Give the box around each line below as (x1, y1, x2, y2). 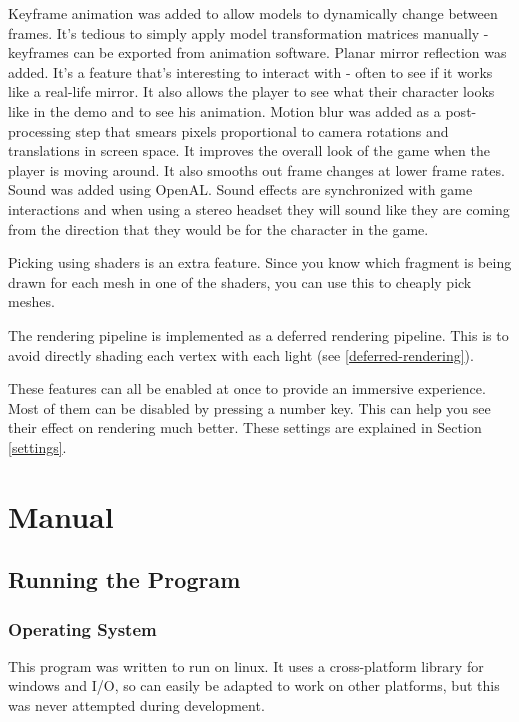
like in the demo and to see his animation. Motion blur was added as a (8, 100, 441, 121)
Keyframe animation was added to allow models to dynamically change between (8, 3, 498, 23)
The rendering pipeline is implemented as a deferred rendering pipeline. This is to (8, 324, 509, 345)
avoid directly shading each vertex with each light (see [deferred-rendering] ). (8, 344, 474, 365)
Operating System (8, 616, 157, 641)
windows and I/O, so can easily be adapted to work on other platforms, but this (8, 675, 500, 696)
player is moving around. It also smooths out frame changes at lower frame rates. (8, 159, 505, 180)
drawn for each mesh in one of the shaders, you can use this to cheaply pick (8, 271, 472, 292)
